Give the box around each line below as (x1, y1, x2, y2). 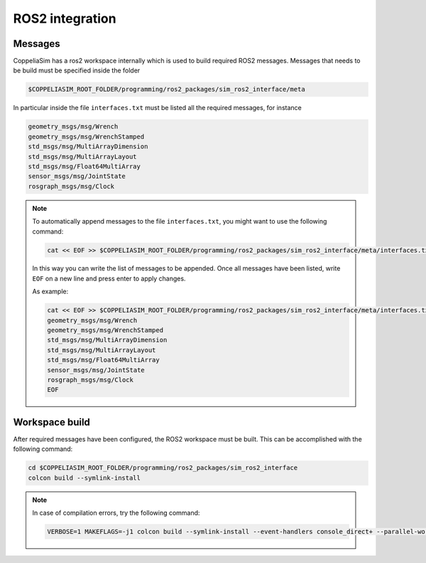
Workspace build (13, 416, 90, 428)
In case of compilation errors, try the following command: (32, 508, 200, 518)
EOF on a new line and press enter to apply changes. (32, 274, 186, 283)
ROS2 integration (13, 11, 116, 26)
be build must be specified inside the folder (13, 66, 141, 75)
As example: (32, 288, 69, 296)
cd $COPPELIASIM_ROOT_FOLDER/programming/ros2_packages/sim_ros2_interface (28, 464, 298, 472)
